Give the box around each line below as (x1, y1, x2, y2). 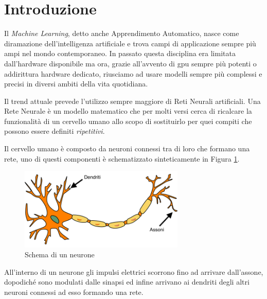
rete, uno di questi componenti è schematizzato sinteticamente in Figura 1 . (4, 153, 240, 164)
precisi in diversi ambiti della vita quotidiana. (4, 78, 148, 89)
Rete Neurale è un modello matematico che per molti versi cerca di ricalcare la (4, 105, 252, 116)
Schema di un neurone (25, 249, 95, 260)
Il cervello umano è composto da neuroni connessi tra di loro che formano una (4, 143, 250, 154)
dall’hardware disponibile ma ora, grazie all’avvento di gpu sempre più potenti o (4, 58, 257, 68)
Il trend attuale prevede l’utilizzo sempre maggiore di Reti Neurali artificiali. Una (4, 95, 261, 106)
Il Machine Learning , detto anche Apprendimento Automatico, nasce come (4, 28, 239, 39)
